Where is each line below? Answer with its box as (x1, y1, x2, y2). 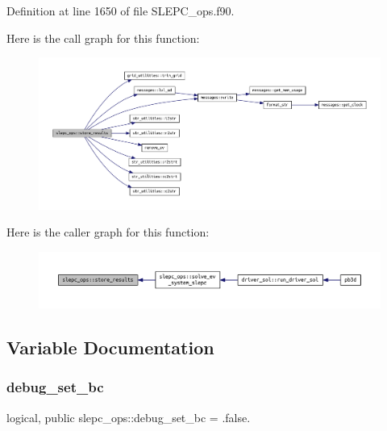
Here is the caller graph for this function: (6, 224, 210, 241)
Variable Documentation (6, 334, 214, 359)
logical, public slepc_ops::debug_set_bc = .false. (6, 408, 251, 425)
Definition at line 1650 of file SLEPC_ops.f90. (6, 2, 235, 19)
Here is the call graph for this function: (6, 29, 200, 46)
